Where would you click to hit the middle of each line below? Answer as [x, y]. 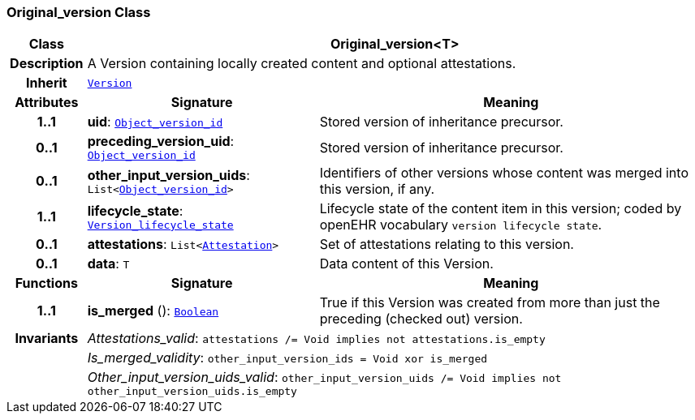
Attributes [47, 103]
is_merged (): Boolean [153, 311]
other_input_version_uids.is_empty [192, 392]
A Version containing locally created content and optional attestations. [302, 64]
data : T [108, 264]
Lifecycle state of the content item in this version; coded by [501, 209]
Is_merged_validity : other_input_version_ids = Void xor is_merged [287, 358]
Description [47, 64]
